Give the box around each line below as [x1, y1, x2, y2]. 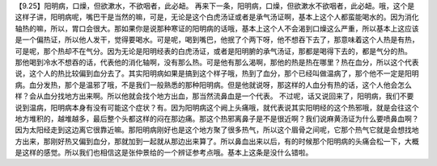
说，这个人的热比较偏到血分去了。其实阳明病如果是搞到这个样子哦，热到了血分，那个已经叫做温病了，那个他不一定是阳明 [15, 68, 419, 78]
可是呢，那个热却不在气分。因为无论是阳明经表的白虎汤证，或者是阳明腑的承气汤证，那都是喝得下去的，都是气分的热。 [15, 46, 412, 56]
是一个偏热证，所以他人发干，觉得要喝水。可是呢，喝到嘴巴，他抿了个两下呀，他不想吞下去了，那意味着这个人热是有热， [15, 35, 419, 44]
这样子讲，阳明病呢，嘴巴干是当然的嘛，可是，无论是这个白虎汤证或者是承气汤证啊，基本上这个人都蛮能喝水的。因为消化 [15, 12, 419, 22]
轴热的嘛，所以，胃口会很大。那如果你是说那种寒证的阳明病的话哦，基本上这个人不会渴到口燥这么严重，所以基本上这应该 [15, 23, 419, 33]
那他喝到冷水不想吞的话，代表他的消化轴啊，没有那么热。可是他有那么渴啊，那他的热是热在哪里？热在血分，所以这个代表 [15, 57, 419, 67]
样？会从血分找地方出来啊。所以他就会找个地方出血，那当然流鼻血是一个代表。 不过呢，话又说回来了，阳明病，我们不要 [15, 91, 414, 101]
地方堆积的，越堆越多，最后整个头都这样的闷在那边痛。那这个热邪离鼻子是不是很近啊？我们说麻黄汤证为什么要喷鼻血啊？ [15, 114, 419, 123]
